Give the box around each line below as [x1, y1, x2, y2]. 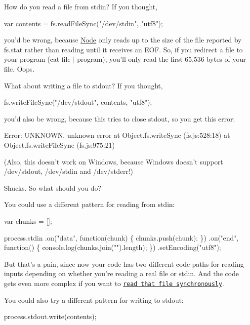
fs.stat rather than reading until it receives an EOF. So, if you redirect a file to [4, 44, 243, 54]
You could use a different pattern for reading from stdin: [4, 199, 175, 209]
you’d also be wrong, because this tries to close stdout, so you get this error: [4, 113, 235, 123]
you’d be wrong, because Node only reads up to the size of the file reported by [4, 35, 242, 45]
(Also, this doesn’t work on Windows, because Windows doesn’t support [4, 156, 223, 166]
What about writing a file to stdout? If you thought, [4, 80, 163, 90]
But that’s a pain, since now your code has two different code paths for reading [4, 258, 244, 269]
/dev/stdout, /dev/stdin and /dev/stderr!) [4, 166, 133, 176]
